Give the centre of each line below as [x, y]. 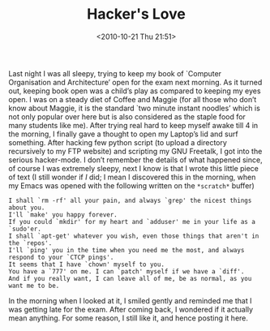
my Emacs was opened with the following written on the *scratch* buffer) [132, 185]
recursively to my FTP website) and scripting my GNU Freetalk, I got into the [135, 151]
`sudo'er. [25, 229]
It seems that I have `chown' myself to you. [86, 264]
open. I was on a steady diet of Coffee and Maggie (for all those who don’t [133, 99]
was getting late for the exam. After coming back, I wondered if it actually [131, 309]
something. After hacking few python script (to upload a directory [118, 142]
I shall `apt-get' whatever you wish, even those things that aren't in [134, 236]
